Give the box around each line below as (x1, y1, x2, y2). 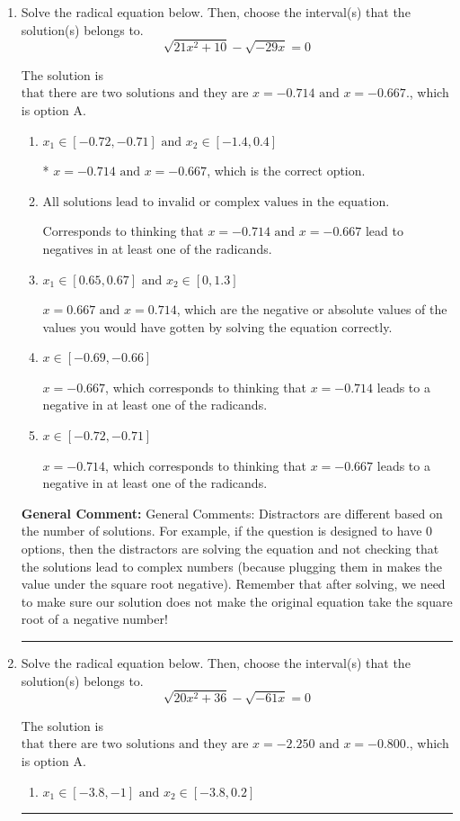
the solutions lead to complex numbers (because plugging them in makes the (21, 556, 443, 575)
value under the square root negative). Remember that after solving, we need (21, 574, 446, 593)
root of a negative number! (21, 609, 168, 628)
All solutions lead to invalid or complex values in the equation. (42, 195, 390, 209)
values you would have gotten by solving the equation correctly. (42, 317, 393, 336)
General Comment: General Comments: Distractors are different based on (21, 503, 443, 522)
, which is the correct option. (207, 161, 366, 180)
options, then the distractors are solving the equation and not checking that (21, 539, 439, 558)
